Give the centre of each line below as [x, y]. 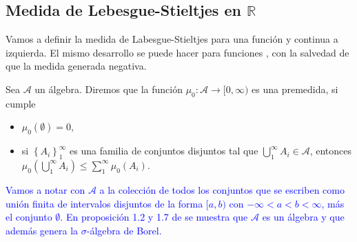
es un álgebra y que [303, 217]
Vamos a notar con [45, 189]
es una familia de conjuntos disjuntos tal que [164, 151]
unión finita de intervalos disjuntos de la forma [104, 203]
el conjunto [29, 217]
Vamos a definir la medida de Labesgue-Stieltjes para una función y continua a [172, 39]
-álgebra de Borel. [124, 230]
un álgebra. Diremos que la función [109, 89]
